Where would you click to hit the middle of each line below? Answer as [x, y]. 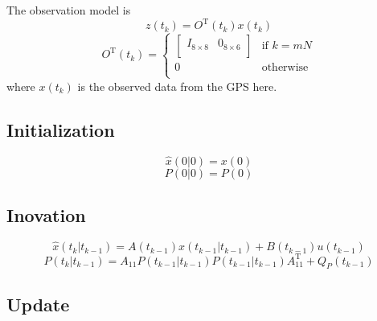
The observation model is [69, 10]
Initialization [61, 129]
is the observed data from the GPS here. [177, 86]
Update [38, 304]
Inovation [46, 215]
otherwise [285, 68]
